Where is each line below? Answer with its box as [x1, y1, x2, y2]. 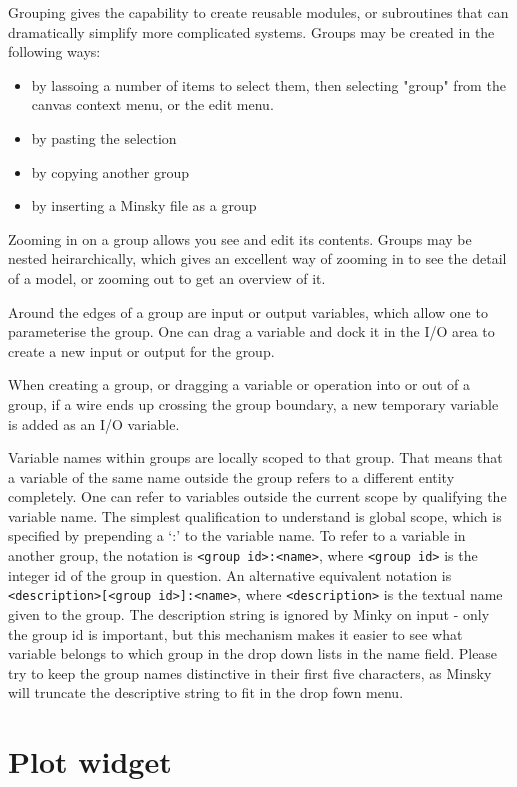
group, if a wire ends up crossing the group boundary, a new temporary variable [8, 393, 499, 414]
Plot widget [8, 741, 172, 782]
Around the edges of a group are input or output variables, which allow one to [8, 301, 488, 322]
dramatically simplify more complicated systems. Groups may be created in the [8, 21, 495, 42]
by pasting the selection [31, 127, 177, 148]
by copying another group [31, 161, 190, 182]
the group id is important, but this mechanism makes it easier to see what [8, 623, 463, 644]
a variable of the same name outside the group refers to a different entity [8, 466, 455, 487]
